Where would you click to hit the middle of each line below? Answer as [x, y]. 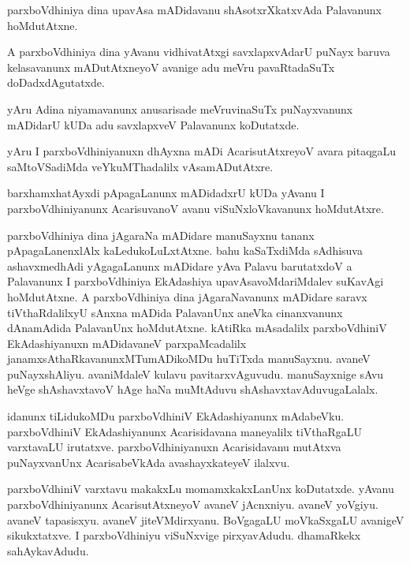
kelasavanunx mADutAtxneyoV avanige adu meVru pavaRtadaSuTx [171, 67]
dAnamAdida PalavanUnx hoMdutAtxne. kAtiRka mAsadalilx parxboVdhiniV [197, 328]
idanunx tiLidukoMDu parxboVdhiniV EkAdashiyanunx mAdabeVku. [176, 416]
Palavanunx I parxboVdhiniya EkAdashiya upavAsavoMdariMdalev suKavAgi [196, 281]
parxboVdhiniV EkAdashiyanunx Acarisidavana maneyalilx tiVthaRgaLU [185, 431]
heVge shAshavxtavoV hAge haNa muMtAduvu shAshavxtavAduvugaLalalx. [193, 389]
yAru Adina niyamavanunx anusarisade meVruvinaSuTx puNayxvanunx [180, 108]
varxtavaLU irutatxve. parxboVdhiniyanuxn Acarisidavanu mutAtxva [174, 447]
